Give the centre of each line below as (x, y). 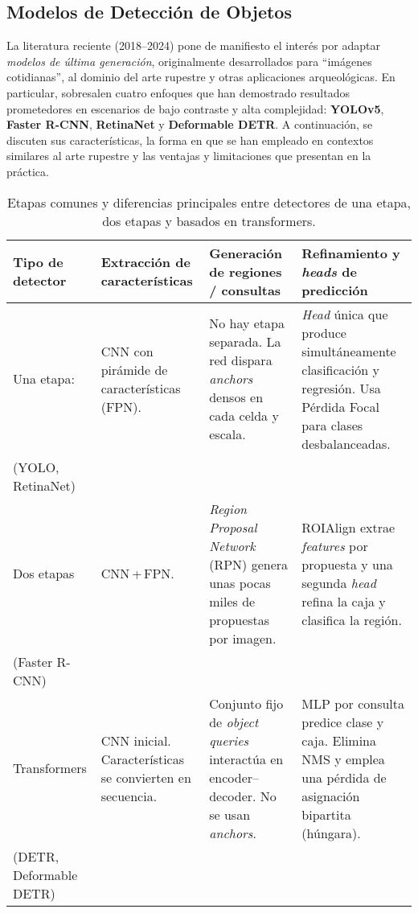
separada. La (245, 342)
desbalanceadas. (346, 443)
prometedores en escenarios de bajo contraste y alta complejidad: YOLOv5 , (195, 108)
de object (234, 722)
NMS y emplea (343, 759)
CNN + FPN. (137, 574)
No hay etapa (247, 323)
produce (324, 332)
